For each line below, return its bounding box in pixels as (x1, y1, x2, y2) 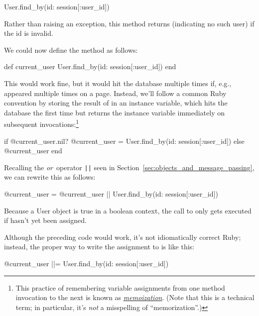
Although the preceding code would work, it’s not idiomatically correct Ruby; (4, 231, 241, 242)
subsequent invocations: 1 (4, 117, 79, 129)
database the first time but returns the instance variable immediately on (4, 107, 225, 117)
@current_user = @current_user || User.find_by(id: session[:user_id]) (4, 189, 218, 199)
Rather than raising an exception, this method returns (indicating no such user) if (4, 18, 255, 28)
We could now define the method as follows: (4, 44, 138, 55)
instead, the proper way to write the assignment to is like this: (4, 241, 194, 252)
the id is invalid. (4, 28, 53, 38)
